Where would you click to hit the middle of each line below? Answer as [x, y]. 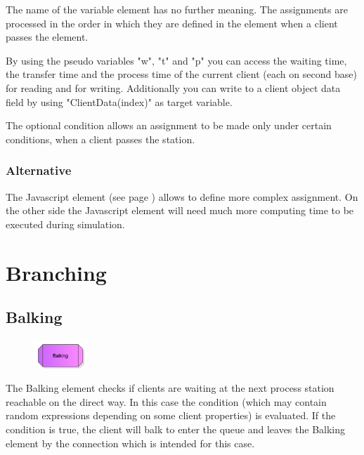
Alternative [39, 170]
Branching [56, 272]
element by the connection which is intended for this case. [130, 443]
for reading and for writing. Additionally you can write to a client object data [173, 87]
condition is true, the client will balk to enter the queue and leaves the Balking [176, 429]
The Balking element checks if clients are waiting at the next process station [170, 388]
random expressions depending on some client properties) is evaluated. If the [171, 415]
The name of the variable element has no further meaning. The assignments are [177, 9]
